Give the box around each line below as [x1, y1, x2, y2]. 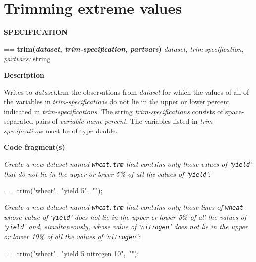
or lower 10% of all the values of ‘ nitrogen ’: [4, 231, 140, 241]
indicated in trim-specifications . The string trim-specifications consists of [4, 106, 223, 116]
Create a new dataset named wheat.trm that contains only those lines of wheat [4, 201, 243, 212]
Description [4, 69, 45, 80]
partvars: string [4, 53, 51, 64]
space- [225, 106, 244, 116]
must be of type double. [45, 125, 118, 135]
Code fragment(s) [4, 142, 65, 152]
